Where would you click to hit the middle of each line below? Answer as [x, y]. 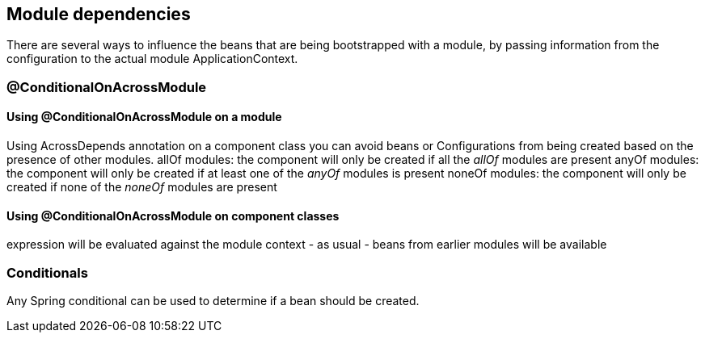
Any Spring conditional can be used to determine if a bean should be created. [213, 300]
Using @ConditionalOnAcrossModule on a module [144, 117]
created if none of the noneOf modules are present [142, 187]
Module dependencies [99, 14]
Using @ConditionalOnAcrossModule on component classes [173, 216]
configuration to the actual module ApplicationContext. [152, 59]
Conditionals [47, 272]
